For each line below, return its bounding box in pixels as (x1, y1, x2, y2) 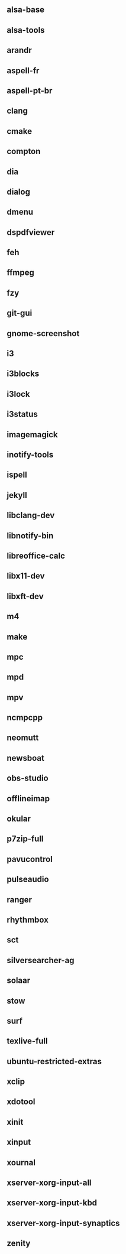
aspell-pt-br (7, 86, 53, 96)
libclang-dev (7, 510, 55, 521)
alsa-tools (7, 25, 45, 35)
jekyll (7, 490, 27, 500)
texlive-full (7, 1036, 48, 1046)
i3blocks (7, 369, 40, 379)
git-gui (7, 308, 33, 318)
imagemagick (7, 430, 58, 440)
